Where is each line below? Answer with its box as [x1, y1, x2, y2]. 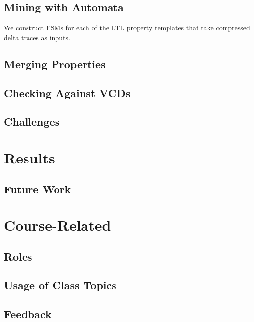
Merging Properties [4, 56, 106, 71]
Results [4, 147, 55, 167]
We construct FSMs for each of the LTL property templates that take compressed [4, 23, 250, 33]
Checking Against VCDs [4, 85, 131, 100]
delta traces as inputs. [4, 32, 70, 42]
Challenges [4, 114, 60, 129]
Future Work [4, 181, 71, 196]
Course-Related [4, 215, 111, 235]
